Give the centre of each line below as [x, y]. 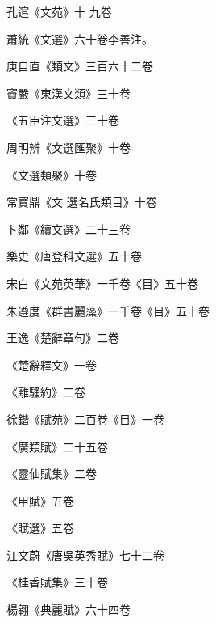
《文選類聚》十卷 [52, 174]
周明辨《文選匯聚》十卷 [69, 147]
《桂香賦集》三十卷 [57, 582]
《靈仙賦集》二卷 [52, 474]
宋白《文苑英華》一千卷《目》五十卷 [102, 283]
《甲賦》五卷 [40, 500]
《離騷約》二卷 [46, 392]
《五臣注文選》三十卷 [63, 120]
